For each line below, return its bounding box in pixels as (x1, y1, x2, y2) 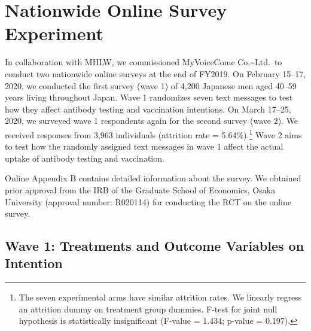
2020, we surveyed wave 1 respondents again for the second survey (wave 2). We (5, 114, 298, 127)
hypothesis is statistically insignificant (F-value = (19, 314, 200, 327)
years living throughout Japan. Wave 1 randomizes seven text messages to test (5, 91, 293, 104)
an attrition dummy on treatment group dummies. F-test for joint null (19, 302, 278, 315)
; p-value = (222, 314, 263, 327)
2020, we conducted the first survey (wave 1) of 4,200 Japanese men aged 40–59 (5, 79, 297, 92)
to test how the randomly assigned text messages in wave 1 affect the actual (5, 140, 283, 153)
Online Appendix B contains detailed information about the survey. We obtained (5, 172, 301, 184)
